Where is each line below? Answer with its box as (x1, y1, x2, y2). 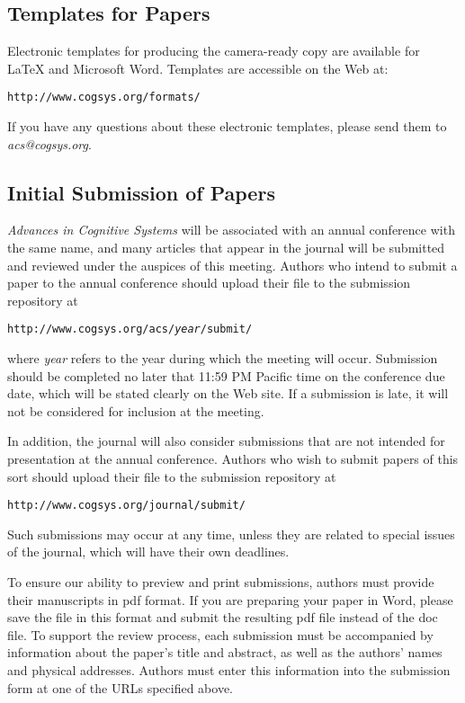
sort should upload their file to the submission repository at (7, 467, 336, 485)
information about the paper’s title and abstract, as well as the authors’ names (7, 643, 443, 662)
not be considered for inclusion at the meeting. (7, 401, 264, 420)
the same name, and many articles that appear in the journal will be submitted (7, 238, 445, 257)
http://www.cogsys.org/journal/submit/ (7, 499, 246, 512)
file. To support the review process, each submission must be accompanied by (7, 625, 434, 644)
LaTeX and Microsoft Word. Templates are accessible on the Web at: (7, 58, 389, 77)
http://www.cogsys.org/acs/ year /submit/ (7, 323, 253, 336)
